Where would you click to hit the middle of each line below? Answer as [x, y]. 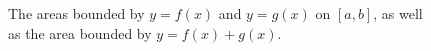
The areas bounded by [76, 13]
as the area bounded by [80, 32]
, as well [398, 13]
